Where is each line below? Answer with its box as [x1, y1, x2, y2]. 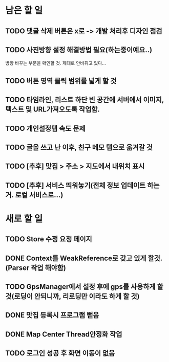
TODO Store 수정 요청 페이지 [5, 235, 92, 243]
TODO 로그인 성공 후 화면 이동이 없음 [5, 349, 115, 358]
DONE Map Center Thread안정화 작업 [5, 330, 122, 338]
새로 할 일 [5, 213, 43, 224]
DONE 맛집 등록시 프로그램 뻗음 [5, 311, 99, 320]
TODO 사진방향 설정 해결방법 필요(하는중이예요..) [5, 46, 153, 54]
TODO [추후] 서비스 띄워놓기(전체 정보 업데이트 [5, 181, 146, 190]
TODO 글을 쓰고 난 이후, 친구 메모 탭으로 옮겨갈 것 [5, 143, 153, 151]
